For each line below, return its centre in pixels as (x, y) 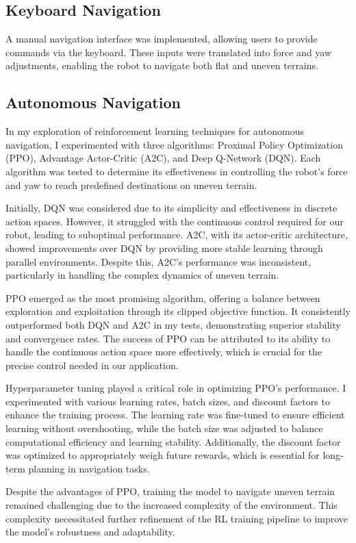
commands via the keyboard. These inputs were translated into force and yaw (169, 52)
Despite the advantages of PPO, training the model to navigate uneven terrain (170, 491)
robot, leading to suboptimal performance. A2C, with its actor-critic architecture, (177, 235)
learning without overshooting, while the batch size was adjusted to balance (164, 428)
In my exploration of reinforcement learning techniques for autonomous (155, 131)
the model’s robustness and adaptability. (90, 532)
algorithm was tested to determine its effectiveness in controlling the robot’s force (177, 171)
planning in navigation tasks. (89, 468)
